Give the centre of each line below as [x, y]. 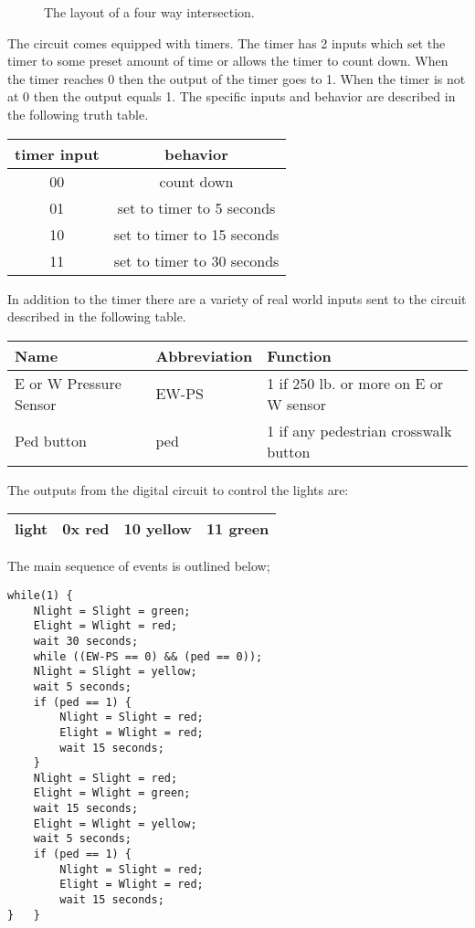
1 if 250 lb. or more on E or [355, 383]
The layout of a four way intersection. [149, 12]
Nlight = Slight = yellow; [115, 672]
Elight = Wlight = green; [112, 793]
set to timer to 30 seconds [196, 260]
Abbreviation [204, 355]
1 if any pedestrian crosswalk [359, 430]
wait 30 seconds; [86, 641]
